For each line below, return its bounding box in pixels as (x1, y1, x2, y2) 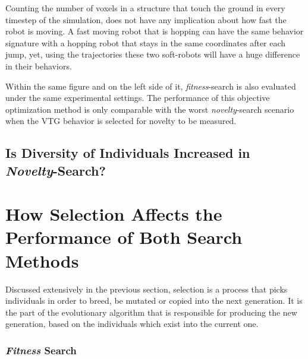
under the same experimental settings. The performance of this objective (5, 91, 270, 104)
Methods (5, 248, 79, 272)
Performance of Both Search (5, 225, 243, 249)
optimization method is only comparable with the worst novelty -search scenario (5, 103, 294, 115)
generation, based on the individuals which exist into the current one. (5, 317, 259, 330)
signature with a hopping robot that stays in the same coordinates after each (5, 36, 286, 49)
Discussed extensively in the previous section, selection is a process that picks (5, 282, 288, 295)
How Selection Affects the (5, 202, 222, 226)
